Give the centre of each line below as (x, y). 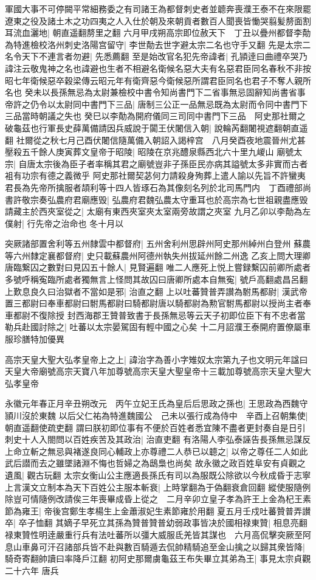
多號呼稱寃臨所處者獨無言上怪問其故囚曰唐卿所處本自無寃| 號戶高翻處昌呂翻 (156, 279)
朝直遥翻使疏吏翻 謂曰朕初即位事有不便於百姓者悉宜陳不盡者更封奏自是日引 (155, 427)
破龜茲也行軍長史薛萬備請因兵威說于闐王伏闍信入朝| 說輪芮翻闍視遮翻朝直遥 (156, 127)
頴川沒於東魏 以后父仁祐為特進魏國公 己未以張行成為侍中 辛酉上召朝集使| (156, 415)
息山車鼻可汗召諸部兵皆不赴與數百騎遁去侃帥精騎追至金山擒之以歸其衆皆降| (155, 546)
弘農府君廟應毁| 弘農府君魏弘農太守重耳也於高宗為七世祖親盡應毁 (177, 199)
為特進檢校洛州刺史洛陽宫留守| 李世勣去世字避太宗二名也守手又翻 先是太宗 (154, 44)
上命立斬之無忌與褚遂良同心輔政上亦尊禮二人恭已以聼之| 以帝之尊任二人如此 (156, 451)
